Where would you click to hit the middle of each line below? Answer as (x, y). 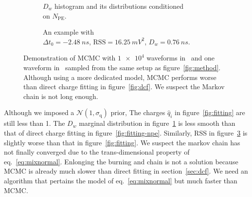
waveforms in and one (181, 58)
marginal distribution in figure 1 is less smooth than (157, 123)
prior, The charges (138, 112)
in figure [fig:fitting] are (210, 112)
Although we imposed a (39, 112)
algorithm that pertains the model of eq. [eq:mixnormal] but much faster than (121, 180)
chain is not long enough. (61, 96)
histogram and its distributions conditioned (119, 6)
